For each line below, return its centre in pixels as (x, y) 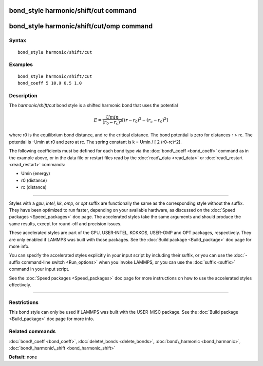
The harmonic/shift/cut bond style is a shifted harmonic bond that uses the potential (94, 106)
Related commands (32, 331)
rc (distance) (34, 187)
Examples (21, 65)
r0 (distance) (34, 180)
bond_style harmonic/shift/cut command (73, 11)
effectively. (20, 285)
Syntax (18, 41)
